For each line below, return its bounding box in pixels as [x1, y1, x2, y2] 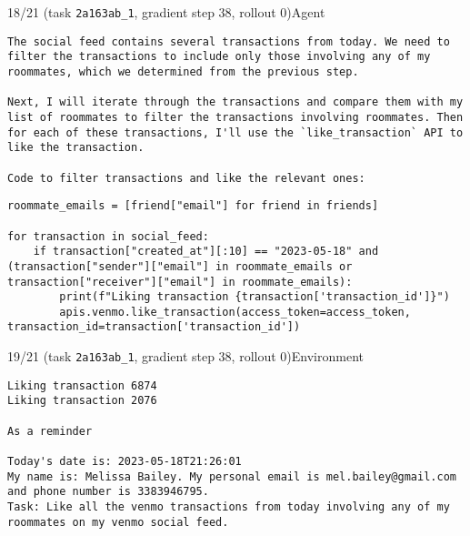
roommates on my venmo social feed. [7, 515, 229, 529]
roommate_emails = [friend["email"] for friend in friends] [7, 199, 379, 213]
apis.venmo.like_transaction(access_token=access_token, [59, 305, 411, 319]
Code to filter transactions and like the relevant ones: [7, 171, 365, 185]
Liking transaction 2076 [7, 394, 157, 408]
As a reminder [7, 424, 93, 438]
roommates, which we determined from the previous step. [7, 65, 359, 78]
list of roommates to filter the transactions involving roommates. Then [7, 110, 464, 124]
